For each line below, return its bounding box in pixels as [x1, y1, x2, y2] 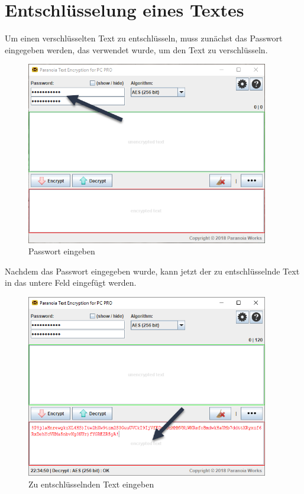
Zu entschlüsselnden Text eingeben [28, 477, 154, 490]
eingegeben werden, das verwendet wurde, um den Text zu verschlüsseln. [5, 43, 268, 56]
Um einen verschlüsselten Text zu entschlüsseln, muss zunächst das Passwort [5, 32, 283, 44]
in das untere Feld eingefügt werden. [5, 276, 137, 289]
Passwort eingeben [28, 245, 95, 257]
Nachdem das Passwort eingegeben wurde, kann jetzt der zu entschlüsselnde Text [5, 264, 300, 277]
